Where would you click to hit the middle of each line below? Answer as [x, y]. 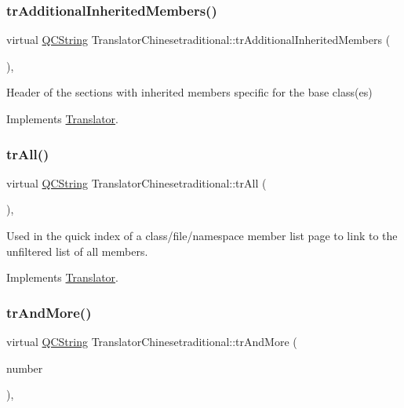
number [25, 368]
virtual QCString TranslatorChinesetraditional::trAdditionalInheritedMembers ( [198, 40]
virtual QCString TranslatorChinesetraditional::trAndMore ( [152, 341]
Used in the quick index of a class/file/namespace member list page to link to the [202, 235]
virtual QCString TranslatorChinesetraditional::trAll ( [136, 182]
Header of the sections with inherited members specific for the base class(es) [189, 92]
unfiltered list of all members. [77, 251]
